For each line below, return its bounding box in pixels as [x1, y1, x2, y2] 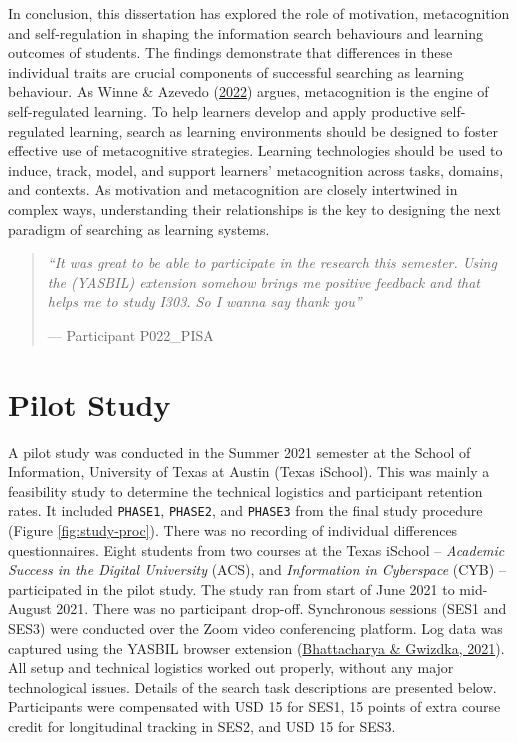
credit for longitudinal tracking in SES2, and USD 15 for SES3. [8, 716, 396, 736]
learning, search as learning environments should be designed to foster [69, 120, 498, 141]
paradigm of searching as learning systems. [8, 218, 270, 239]
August [8, 598, 52, 619]
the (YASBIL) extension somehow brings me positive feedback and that [47, 271, 481, 292]
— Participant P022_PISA [47, 324, 214, 345]
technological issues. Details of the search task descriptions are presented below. [8, 676, 497, 697]
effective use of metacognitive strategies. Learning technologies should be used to [8, 140, 503, 161]
